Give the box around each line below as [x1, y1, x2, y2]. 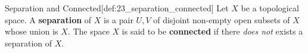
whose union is [5, 25, 58, 38]
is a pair [104, 13, 133, 26]
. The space [67, 25, 110, 38]
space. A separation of [5, 13, 92, 26]
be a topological [241, 2, 299, 14]
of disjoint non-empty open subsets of [153, 13, 290, 26]
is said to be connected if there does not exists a [122, 25, 303, 38]
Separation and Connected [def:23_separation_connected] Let [5, 2, 229, 14]
